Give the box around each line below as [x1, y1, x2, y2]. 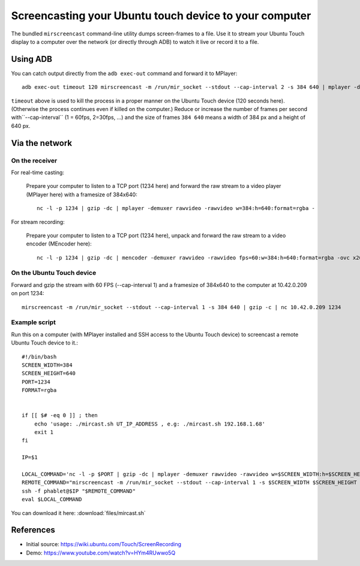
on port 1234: [11, 290, 44, 297]
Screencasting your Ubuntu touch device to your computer [11, 9, 311, 22]
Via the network [11, 138, 73, 148]
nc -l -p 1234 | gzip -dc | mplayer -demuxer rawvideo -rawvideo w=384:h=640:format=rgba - [37, 205, 315, 212]
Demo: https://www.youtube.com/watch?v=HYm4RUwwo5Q [26, 549, 176, 556]
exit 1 [34, 429, 54, 436]
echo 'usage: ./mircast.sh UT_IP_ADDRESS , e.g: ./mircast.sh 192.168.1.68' [34, 420, 266, 427]
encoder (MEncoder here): [26, 240, 92, 247]
